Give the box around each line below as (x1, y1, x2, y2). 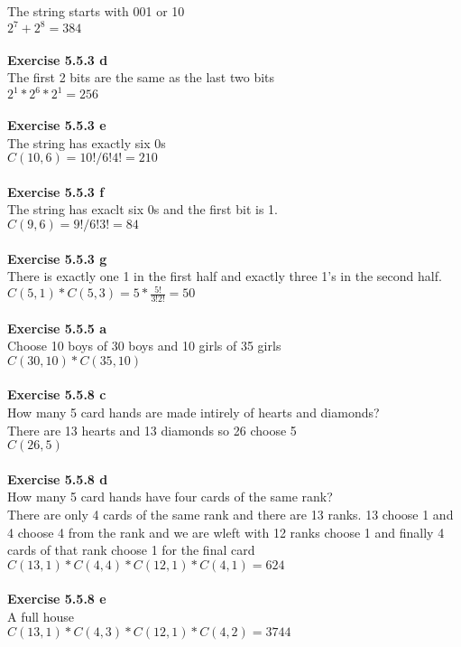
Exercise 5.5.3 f (7, 182, 105, 201)
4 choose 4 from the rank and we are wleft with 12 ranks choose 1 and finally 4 (7, 522, 445, 541)
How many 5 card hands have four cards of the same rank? (7, 487, 333, 506)
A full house (7, 606, 74, 625)
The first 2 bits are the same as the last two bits (7, 68, 275, 87)
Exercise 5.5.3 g (7, 248, 107, 267)
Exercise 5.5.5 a (7, 318, 107, 337)
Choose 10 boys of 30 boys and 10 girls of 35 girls (7, 336, 281, 355)
